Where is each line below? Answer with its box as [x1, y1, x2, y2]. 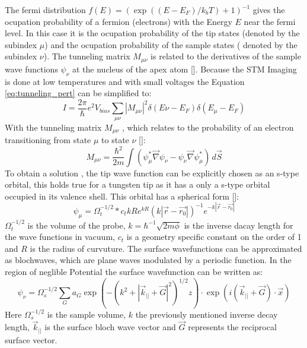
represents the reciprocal [188, 321, 277, 333]
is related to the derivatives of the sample [151, 50, 301, 62]
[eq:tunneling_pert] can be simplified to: [5, 87, 152, 99]
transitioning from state [5, 134, 91, 146]
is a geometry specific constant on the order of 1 [126, 230, 302, 243]
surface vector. [5, 333, 57, 346]
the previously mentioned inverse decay [135, 308, 278, 320]
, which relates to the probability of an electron [121, 121, 294, 133]
